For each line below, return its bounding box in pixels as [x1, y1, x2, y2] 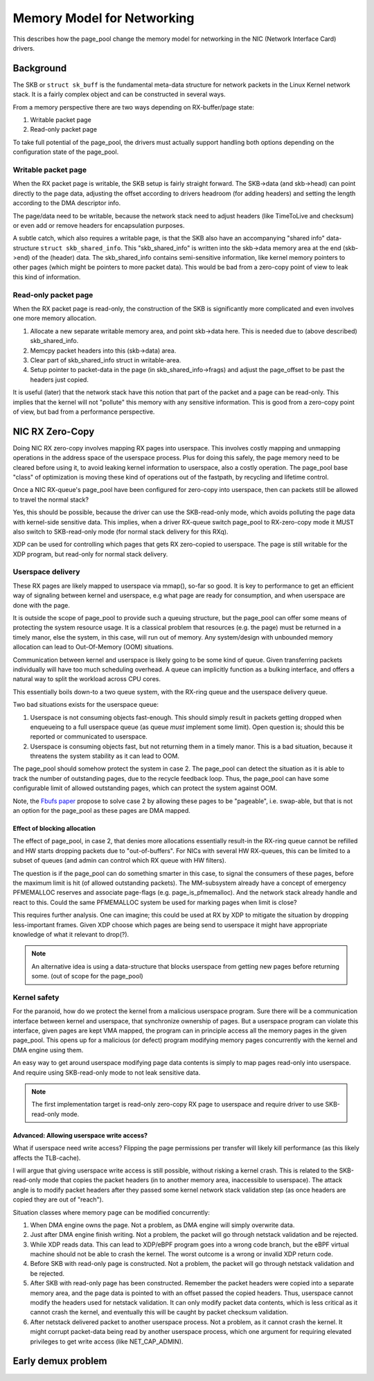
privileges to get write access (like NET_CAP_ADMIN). [30, 1337, 184, 1346]
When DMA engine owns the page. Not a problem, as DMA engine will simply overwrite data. [30, 1220, 295, 1229]
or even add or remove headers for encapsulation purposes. [12, 221, 185, 229]
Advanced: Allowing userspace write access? [12, 1131, 148, 1139]
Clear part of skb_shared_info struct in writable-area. [30, 355, 181, 364]
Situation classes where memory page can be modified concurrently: [12, 1208, 211, 1216]
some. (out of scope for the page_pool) [31, 972, 143, 980]
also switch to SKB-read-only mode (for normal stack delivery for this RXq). [12, 527, 229, 536]
